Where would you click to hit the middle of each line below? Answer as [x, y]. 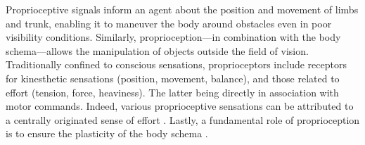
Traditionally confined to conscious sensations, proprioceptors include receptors [176, 64]
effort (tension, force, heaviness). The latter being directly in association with [172, 92]
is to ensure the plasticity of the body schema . [107, 133]
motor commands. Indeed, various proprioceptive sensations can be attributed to [180, 106]
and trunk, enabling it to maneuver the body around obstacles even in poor [169, 23]
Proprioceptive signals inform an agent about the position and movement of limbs [182, 9]
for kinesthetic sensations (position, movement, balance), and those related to [173, 78]
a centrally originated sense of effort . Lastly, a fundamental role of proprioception [183, 119]
